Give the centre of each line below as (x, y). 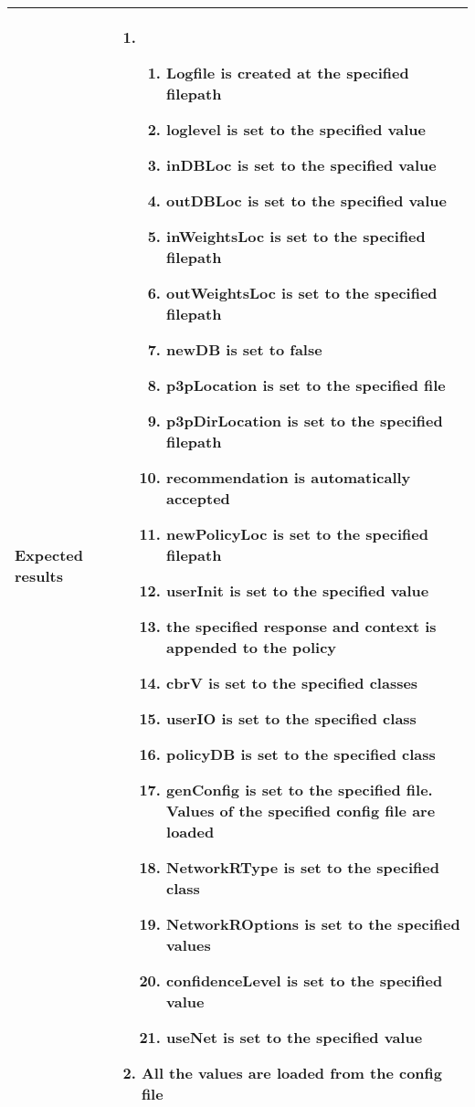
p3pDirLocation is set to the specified (305, 421)
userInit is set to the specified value (298, 590)
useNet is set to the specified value (295, 1037)
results (39, 576)
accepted (198, 498)
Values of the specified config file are (301, 811)
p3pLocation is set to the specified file (306, 385)
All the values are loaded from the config (291, 1073)
